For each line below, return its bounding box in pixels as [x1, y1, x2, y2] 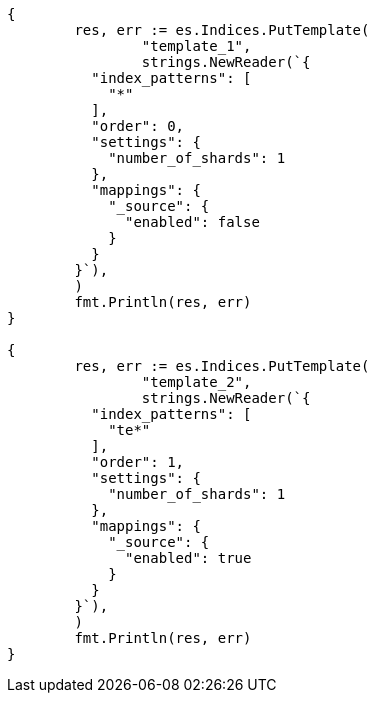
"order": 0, [91, 118, 185, 134]
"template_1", [141, 38, 252, 54]
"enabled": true [125, 550, 252, 566]
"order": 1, [91, 454, 185, 470]
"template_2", [141, 374, 252, 390]
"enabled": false [125, 214, 260, 230]
